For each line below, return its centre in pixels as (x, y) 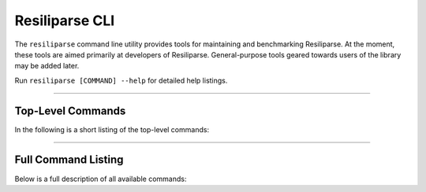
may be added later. (47, 66)
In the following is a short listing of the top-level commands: (112, 129)
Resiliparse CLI (65, 20)
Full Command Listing (69, 160)
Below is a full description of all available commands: (101, 179)
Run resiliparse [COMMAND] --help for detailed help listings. (121, 80)
